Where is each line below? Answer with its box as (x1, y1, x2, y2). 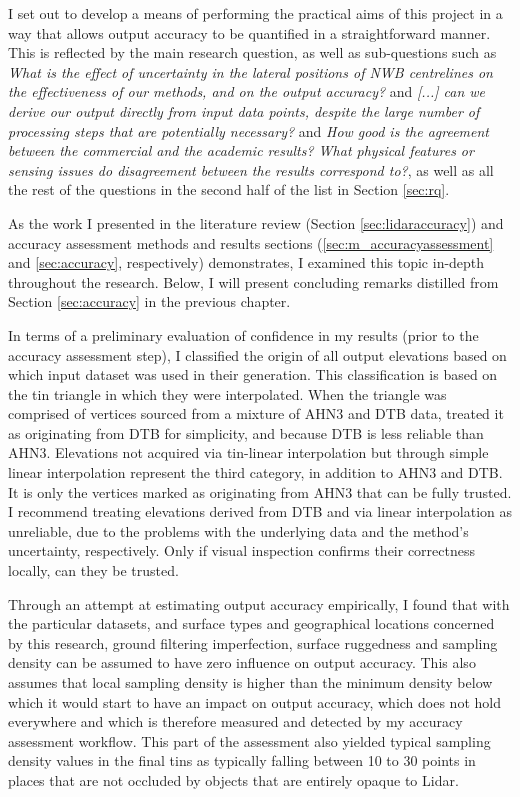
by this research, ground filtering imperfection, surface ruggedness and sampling (8, 632, 498, 653)
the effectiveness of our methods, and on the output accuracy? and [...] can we (8, 81, 486, 102)
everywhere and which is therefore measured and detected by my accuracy (8, 711, 463, 732)
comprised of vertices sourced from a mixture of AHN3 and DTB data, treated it (8, 403, 504, 424)
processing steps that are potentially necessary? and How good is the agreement (8, 120, 490, 141)
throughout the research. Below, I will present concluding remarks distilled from (8, 271, 499, 292)
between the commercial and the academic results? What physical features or (8, 140, 474, 161)
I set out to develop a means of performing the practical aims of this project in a (8, 3, 503, 23)
